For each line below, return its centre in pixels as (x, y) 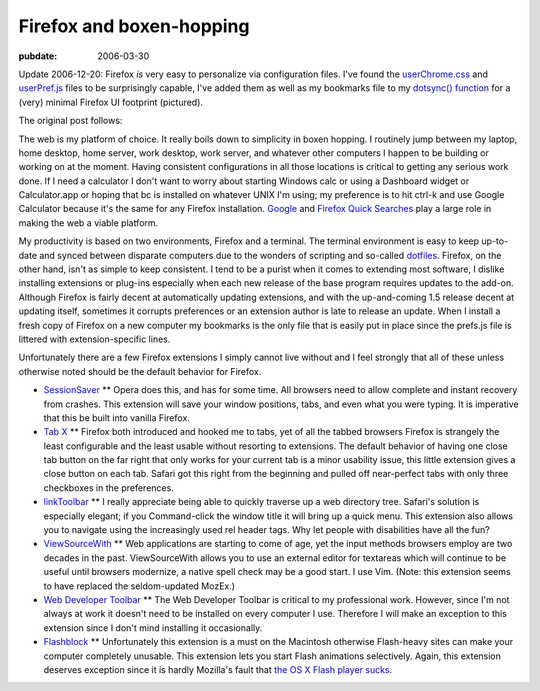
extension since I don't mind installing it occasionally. (153, 627)
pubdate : (38, 56)
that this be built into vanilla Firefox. (116, 417)
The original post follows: (70, 121)
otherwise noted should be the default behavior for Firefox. (140, 371)
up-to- (495, 241)
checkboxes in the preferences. (108, 487)
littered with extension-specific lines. (94, 339)
